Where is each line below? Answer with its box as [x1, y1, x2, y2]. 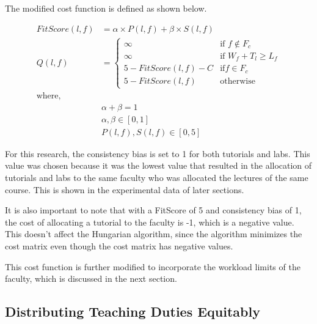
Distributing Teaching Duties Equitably [5, 302, 260, 321]
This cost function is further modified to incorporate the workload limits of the [5, 260, 301, 273]
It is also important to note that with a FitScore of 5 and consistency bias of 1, [5, 204, 302, 216]
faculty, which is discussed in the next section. [5, 272, 177, 285]
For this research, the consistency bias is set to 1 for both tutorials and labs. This [5, 147, 310, 160]
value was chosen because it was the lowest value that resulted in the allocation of [5, 159, 312, 172]
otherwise [220, 77, 255, 86]
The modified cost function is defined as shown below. [5, 2, 207, 14]
